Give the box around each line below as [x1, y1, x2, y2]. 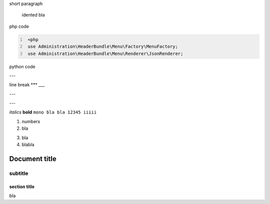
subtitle [9, 170, 28, 177]
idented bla [21, 12, 45, 18]
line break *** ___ [9, 82, 45, 88]
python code [9, 63, 35, 69]
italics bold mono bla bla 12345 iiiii [9, 109, 97, 115]
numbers [21, 118, 40, 124]
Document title [9, 155, 57, 163]
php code [9, 23, 29, 29]
